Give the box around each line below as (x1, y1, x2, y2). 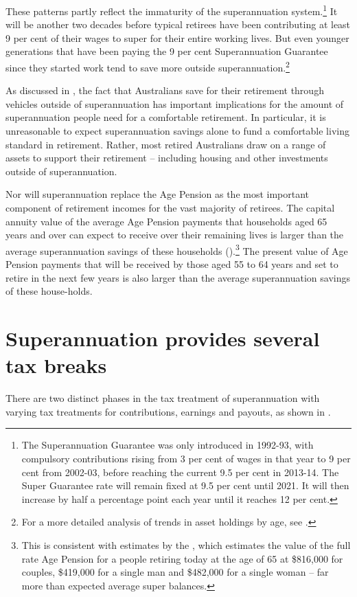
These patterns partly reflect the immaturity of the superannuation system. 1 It (5, 2, 338, 18)
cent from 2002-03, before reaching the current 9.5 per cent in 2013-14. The (21, 464, 339, 479)
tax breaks (5, 351, 107, 379)
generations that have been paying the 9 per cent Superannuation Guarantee (5, 44, 328, 58)
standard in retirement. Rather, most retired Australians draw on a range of (5, 137, 326, 151)
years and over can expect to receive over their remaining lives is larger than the (5, 227, 344, 242)
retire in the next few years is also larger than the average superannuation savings (5, 270, 350, 284)
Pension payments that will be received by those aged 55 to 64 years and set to (5, 257, 338, 271)
